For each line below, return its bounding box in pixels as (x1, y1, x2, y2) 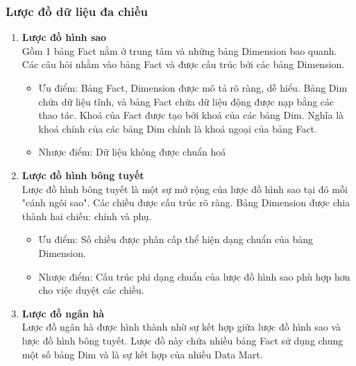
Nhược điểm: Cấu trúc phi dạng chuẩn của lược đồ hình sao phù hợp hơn (38, 269, 350, 283)
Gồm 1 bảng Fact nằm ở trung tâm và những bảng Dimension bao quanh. (22, 43, 337, 58)
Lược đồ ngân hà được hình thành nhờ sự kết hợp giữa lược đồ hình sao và (22, 319, 341, 334)
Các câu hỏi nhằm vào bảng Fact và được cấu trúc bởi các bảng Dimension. (22, 57, 345, 72)
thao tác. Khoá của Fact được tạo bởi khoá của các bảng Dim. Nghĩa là (38, 108, 344, 122)
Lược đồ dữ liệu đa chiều (6, 2, 148, 19)
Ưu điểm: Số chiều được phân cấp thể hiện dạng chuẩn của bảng (38, 232, 314, 247)
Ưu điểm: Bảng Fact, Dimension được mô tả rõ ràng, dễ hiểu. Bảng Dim (38, 81, 348, 94)
